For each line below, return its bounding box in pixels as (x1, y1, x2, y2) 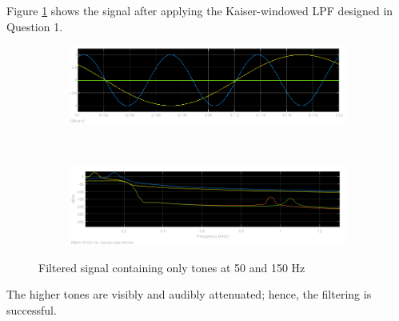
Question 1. (6, 18, 63, 34)
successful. (6, 301, 57, 318)
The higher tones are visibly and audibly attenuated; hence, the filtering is (6, 286, 372, 303)
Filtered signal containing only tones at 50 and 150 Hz (38, 259, 305, 275)
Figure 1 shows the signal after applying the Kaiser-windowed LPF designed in (6, 2, 393, 18)
